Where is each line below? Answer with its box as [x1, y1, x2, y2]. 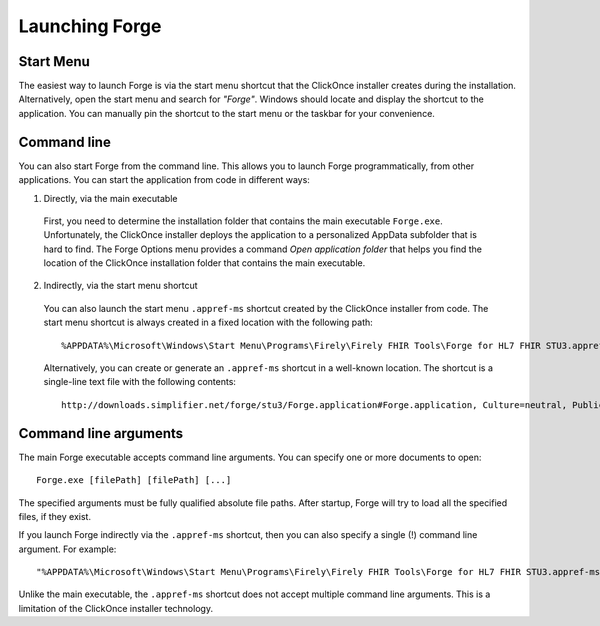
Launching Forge [18, 15, 162, 37]
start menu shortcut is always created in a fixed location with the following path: [43, 316, 374, 329]
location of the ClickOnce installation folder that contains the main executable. [43, 257, 366, 269]
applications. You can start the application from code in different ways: [18, 174, 310, 186]
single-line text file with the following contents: [43, 376, 237, 388]
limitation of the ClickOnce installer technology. [18, 602, 214, 614]
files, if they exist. [18, 510, 92, 522]
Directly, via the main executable [43, 192, 178, 204]
